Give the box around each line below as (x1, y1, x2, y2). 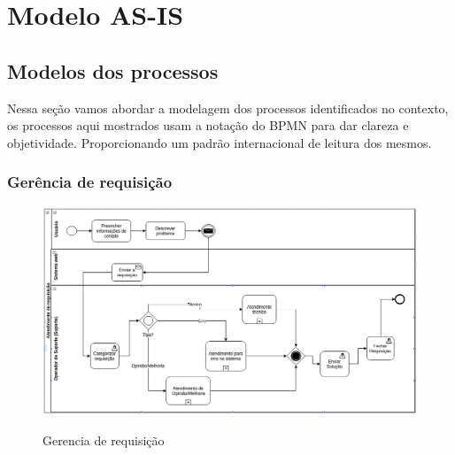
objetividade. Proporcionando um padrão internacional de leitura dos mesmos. (7, 133, 432, 151)
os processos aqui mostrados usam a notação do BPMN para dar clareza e (7, 116, 409, 135)
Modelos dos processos (7, 57, 219, 84)
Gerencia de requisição (42, 430, 165, 449)
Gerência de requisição (7, 171, 173, 193)
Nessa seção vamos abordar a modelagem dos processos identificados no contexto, (7, 98, 449, 117)
